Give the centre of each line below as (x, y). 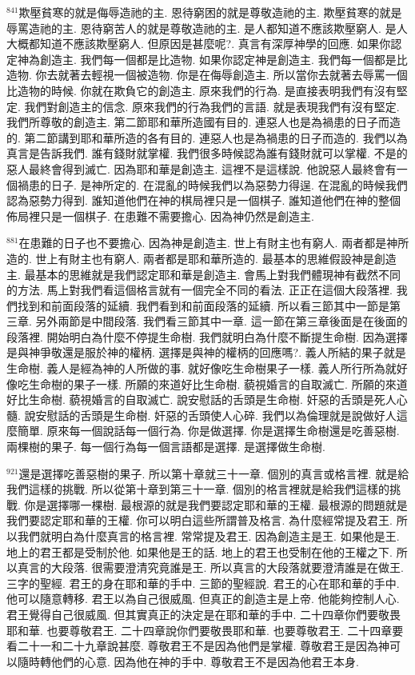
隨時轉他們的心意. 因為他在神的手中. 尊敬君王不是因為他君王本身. (188, 661)
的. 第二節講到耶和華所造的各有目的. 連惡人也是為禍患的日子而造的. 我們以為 (207, 137)
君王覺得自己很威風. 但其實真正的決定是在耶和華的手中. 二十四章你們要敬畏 (204, 614)
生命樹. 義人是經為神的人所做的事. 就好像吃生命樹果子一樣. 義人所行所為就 (202, 368)
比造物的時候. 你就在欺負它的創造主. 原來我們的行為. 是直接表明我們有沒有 (202, 90)
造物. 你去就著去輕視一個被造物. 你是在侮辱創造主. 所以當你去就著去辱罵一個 (207, 75)
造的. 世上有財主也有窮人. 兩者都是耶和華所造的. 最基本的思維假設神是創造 (202, 258)
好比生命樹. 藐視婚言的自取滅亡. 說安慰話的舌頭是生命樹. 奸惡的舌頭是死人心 (207, 399)
